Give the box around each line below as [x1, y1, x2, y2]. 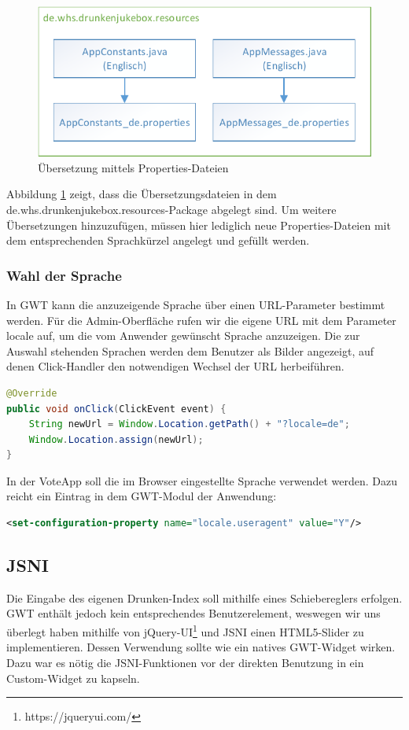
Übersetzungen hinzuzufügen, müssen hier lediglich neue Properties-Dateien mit [6, 216, 391, 233]
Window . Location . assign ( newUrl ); [28, 433, 204, 445]
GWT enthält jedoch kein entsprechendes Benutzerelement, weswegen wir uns [6, 605, 381, 621]
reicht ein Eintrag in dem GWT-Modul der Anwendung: [6, 488, 277, 504]
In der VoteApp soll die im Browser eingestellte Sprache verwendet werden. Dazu [6, 472, 398, 489]
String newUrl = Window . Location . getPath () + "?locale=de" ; [28, 418, 350, 430]
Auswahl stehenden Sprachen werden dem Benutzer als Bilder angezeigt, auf [6, 342, 374, 359]
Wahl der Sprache [6, 265, 122, 285]
